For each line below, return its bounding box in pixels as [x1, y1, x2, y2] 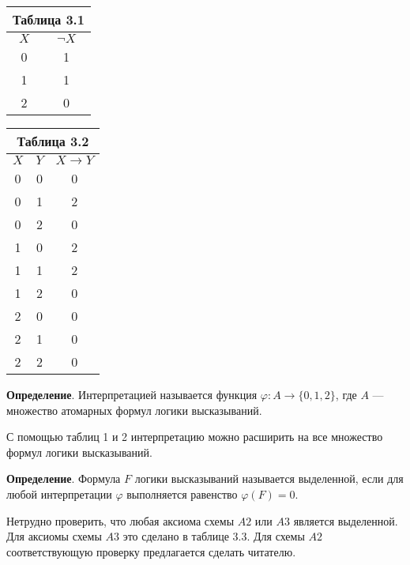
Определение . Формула [6, 470, 121, 487]
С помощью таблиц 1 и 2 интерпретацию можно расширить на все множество [6, 428, 383, 445]
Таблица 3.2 [17, 132, 89, 150]
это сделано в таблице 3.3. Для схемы [122, 528, 305, 544]
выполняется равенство [126, 485, 238, 502]
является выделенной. [293, 512, 398, 529]
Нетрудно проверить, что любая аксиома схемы [6, 512, 235, 529]
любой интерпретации [6, 485, 112, 502]
